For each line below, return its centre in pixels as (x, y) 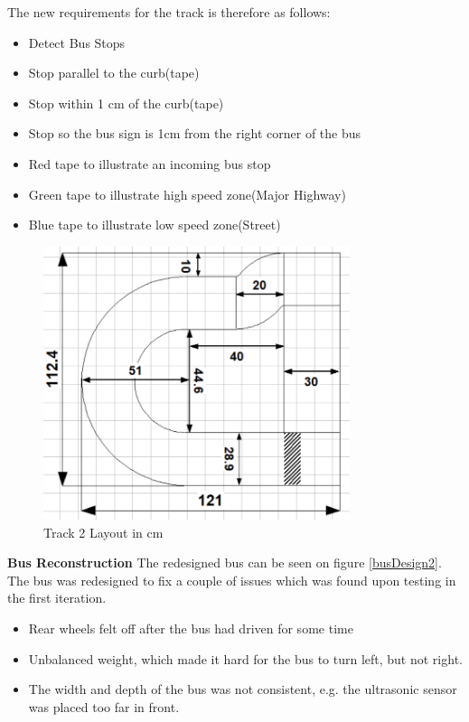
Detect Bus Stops (77, 42)
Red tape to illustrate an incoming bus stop (150, 163)
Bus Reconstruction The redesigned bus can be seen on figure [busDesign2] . (225, 563)
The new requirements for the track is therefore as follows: (169, 12)
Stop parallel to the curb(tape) (114, 73)
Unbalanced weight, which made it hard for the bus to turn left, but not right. (245, 658)
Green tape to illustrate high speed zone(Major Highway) (187, 194)
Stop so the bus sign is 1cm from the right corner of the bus (195, 133)
